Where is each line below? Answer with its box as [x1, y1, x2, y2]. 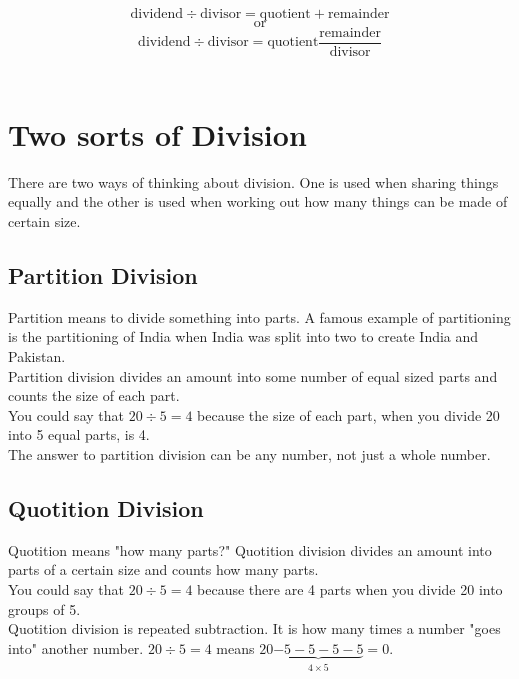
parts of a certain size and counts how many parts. [8, 559, 319, 580]
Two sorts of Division [8, 113, 307, 154]
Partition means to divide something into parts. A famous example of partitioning [8, 306, 511, 327]
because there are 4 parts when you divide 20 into [197, 578, 503, 599]
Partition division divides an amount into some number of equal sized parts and [8, 365, 498, 386]
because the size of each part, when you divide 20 [197, 404, 500, 425]
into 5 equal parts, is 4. [8, 424, 150, 445]
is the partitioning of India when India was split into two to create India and [8, 326, 479, 347]
